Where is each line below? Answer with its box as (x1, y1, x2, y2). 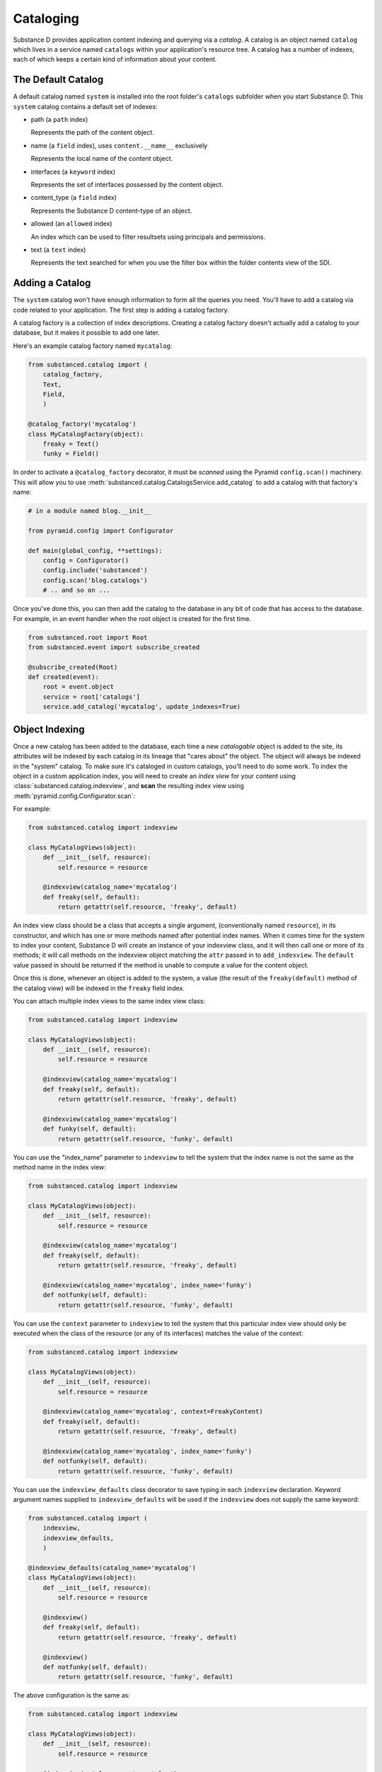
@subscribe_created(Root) (28, 663, 118, 671)
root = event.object (42, 683, 115, 691)
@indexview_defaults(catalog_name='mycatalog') (28, 1564, 196, 1571)
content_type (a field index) (30, 194, 117, 202)
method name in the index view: (13, 1162, 106, 1171)
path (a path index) (30, 116, 88, 124)
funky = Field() (42, 450, 99, 458)
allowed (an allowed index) (30, 220, 112, 228)
